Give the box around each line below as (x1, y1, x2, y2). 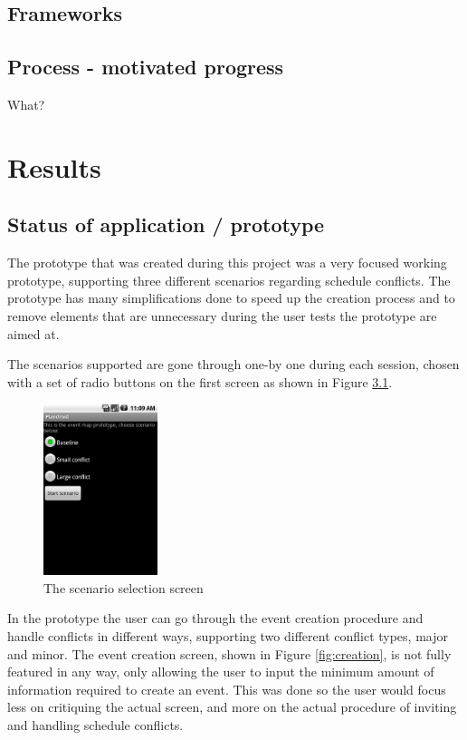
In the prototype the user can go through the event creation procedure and (7, 609, 424, 628)
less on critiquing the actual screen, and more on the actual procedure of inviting (7, 697, 457, 716)
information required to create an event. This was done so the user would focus (7, 679, 446, 698)
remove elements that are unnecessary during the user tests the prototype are (7, 306, 437, 325)
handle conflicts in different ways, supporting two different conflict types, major (7, 627, 448, 646)
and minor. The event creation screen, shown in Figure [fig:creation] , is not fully (7, 644, 452, 663)
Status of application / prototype (7, 210, 325, 239)
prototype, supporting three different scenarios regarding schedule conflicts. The (7, 270, 451, 289)
